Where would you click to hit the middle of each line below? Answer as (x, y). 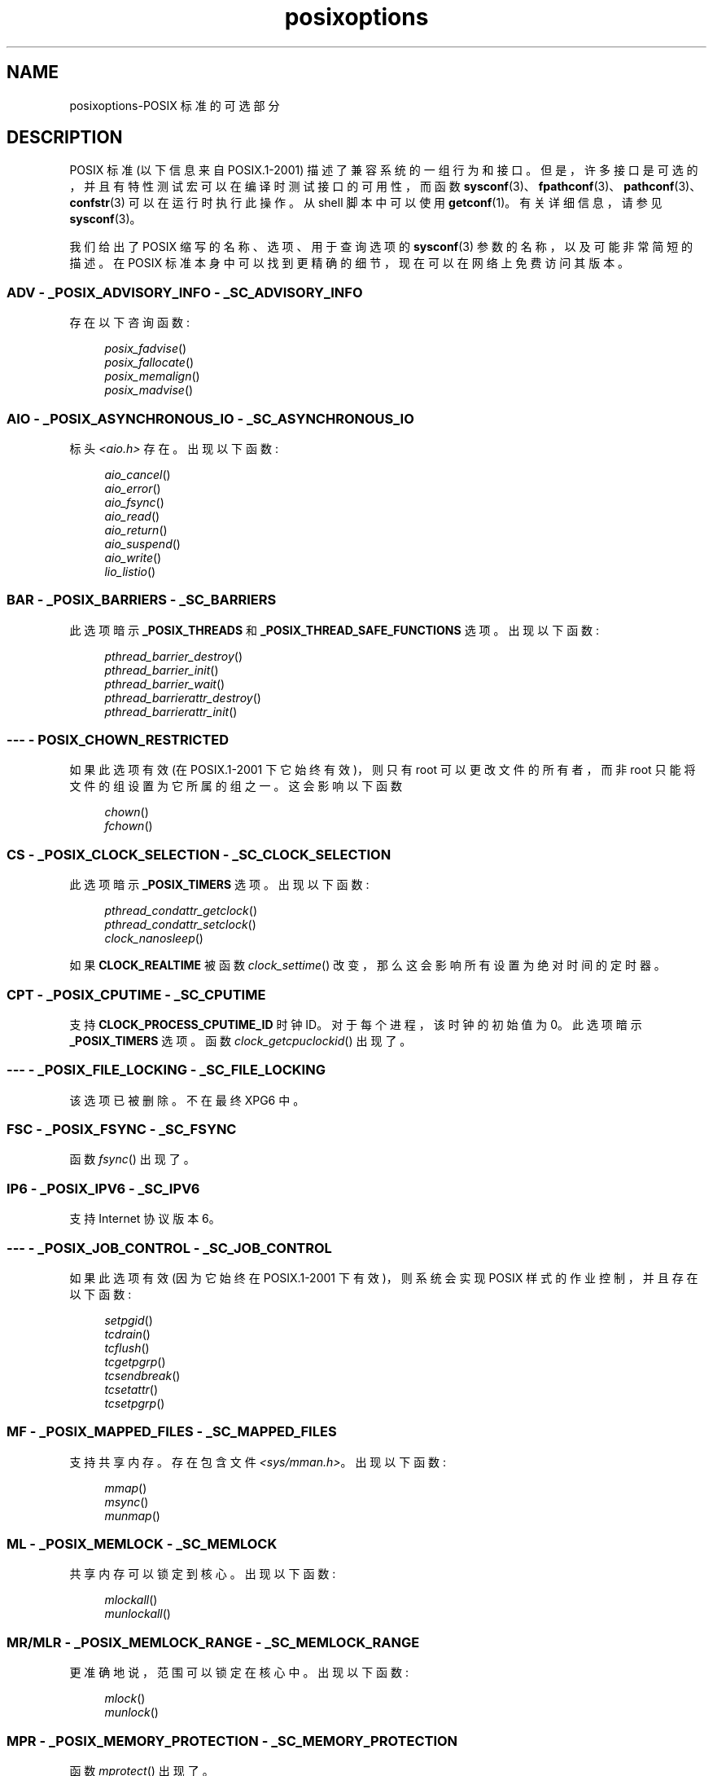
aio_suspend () (142, 543)
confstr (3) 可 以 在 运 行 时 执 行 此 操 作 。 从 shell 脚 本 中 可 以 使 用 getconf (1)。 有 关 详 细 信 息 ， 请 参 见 (366, 203)
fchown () (129, 826)
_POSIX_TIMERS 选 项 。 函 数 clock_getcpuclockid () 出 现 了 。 (241, 1040)
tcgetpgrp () (135, 1361)
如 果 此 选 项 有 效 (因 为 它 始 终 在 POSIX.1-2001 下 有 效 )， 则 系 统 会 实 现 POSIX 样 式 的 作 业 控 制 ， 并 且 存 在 (384, 1277)
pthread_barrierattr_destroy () (183, 697)
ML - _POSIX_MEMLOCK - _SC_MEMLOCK (142, 1544)
